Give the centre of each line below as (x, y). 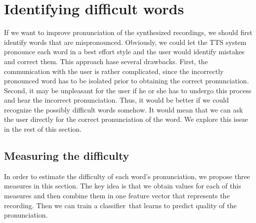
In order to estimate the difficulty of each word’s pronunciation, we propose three (127, 176)
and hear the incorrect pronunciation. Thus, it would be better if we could (116, 100)
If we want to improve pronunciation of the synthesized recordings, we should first (128, 32)
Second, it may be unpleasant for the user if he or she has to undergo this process (128, 90)
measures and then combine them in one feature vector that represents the (117, 196)
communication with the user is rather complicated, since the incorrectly (114, 71)
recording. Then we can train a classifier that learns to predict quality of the (120, 205)
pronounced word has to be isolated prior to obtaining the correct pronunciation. (127, 81)
